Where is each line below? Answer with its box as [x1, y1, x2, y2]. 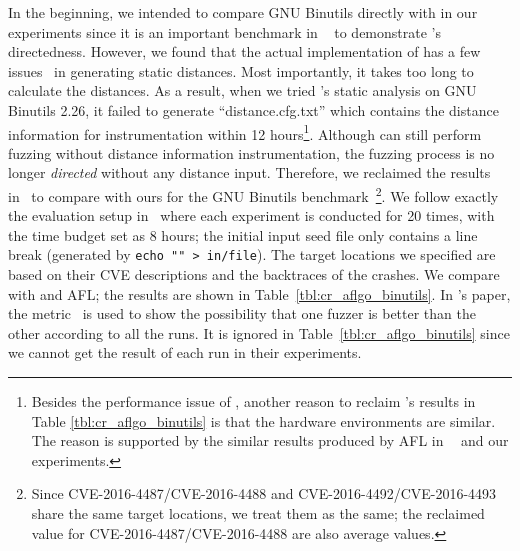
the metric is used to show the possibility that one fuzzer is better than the [8, 303, 476, 324]
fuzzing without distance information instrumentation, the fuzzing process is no [8, 142, 495, 163]
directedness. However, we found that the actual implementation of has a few [8, 41, 481, 62]
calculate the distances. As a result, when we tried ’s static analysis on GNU [8, 80, 477, 101]
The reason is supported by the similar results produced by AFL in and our [31, 430, 509, 451]
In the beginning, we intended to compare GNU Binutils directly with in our [8, 2, 478, 22]
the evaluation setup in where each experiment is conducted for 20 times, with [8, 205, 495, 226]
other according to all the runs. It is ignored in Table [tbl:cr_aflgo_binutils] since [8, 322, 510, 343]
